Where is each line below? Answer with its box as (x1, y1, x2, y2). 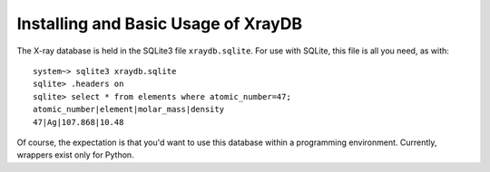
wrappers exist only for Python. (16, 149, 135, 160)
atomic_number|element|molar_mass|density (33, 104, 225, 115)
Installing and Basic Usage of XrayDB (16, 14, 303, 33)
